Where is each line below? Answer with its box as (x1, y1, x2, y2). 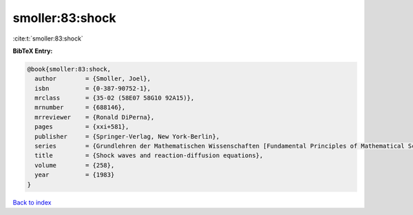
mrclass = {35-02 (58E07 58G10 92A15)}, (34, 94, 195, 102)
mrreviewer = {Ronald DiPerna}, (34, 113, 155, 121)
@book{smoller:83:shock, (27, 65, 112, 73)
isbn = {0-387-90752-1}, (34, 84, 151, 92)
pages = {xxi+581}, (34, 123, 129, 131)
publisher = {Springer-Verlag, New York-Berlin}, (34, 133, 220, 140)
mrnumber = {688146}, (34, 104, 126, 111)
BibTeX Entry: (12, 47, 53, 55)
